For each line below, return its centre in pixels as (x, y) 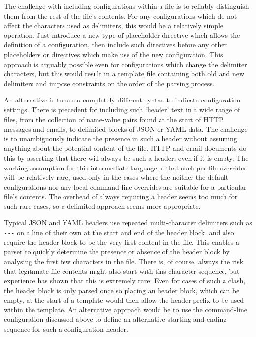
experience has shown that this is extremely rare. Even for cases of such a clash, (125, 281)
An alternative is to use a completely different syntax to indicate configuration (122, 100)
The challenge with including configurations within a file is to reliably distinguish (127, 6)
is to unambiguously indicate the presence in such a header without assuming (121, 138)
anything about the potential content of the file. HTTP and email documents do (125, 148)
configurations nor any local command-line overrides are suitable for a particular (125, 186)
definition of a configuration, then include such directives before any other (116, 45)
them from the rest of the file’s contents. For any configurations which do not (121, 16)
